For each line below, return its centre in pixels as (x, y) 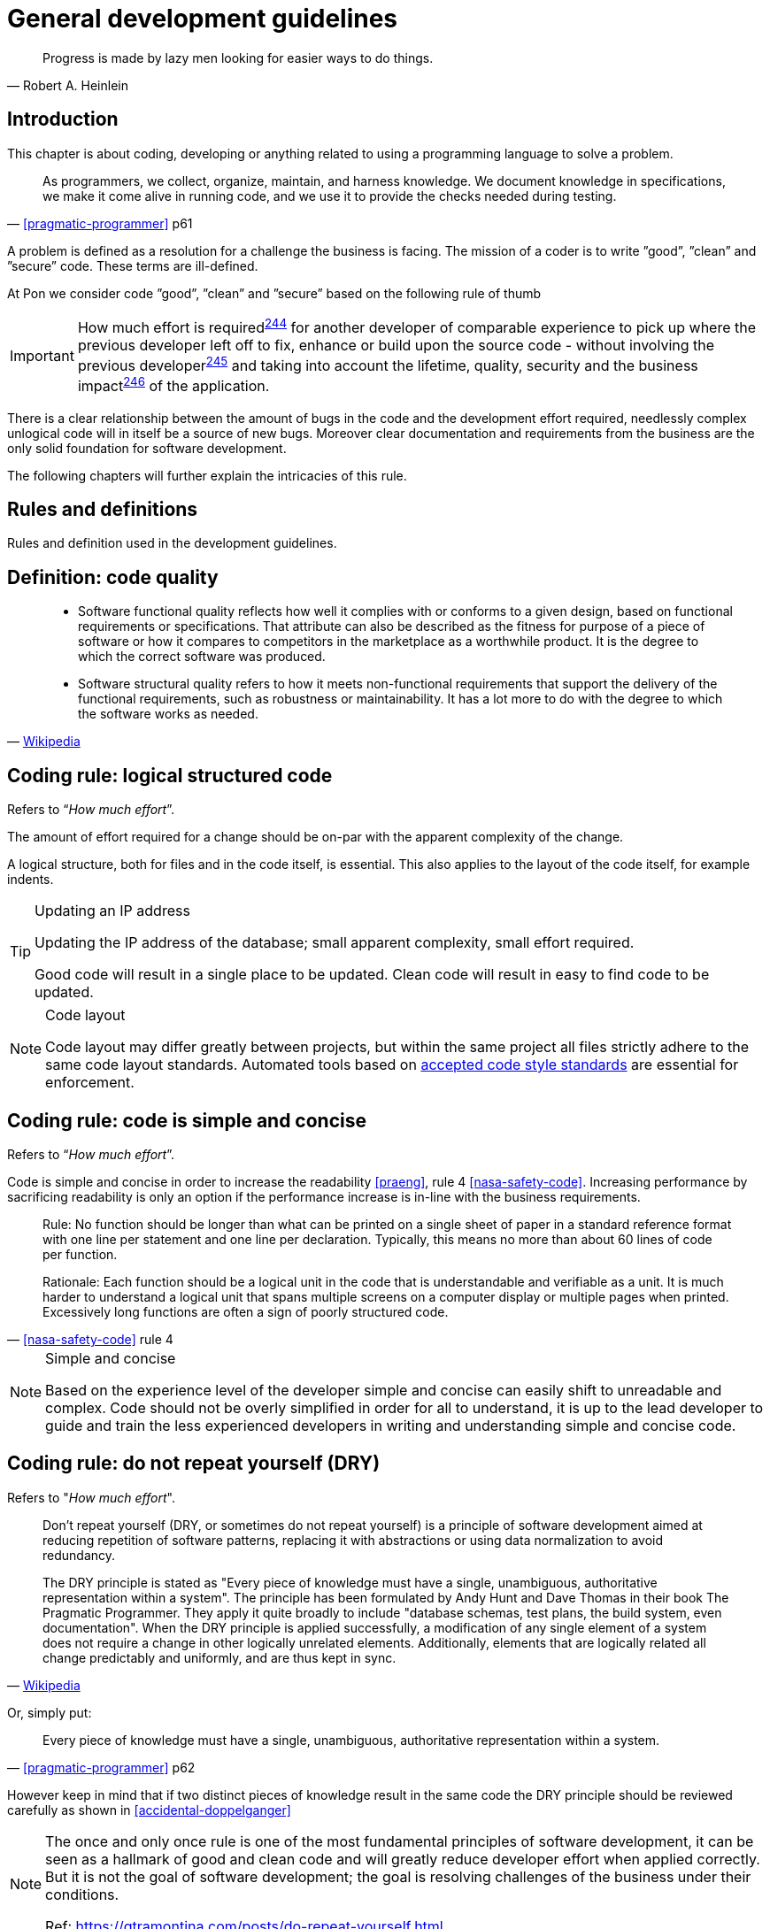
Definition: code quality (113, 577)
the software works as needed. (168, 714)
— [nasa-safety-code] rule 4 (90, 1339)
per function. (80, 1254)
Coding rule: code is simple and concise (187, 1120)
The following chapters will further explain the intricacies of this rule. (207, 475)
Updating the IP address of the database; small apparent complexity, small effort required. (335, 943)
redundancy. (79, 1555)
